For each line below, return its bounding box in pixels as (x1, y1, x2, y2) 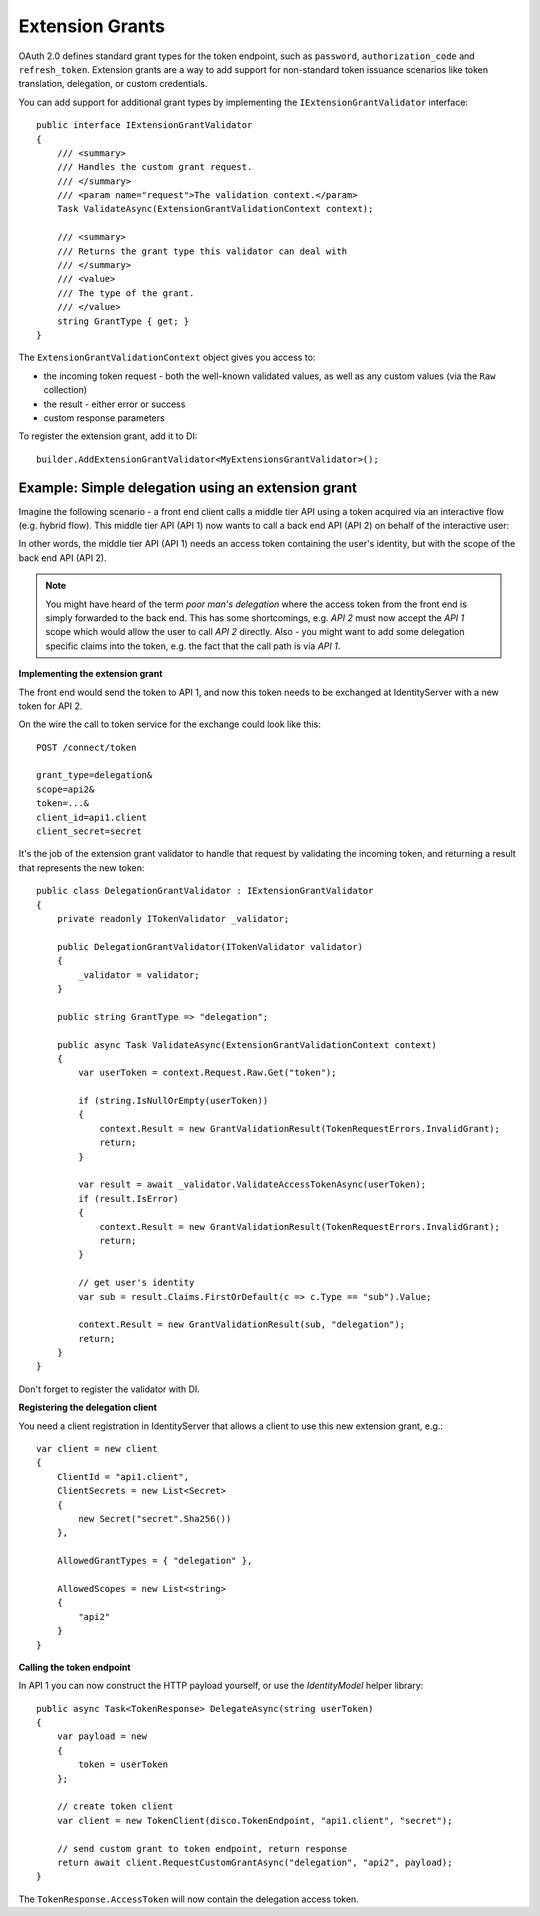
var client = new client (36, 1443, 158, 1455)
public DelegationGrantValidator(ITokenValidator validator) (56, 941, 364, 952)
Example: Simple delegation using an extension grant (18, 479, 357, 496)
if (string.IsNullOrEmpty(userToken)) (78, 1095, 269, 1107)
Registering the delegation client (18, 1401, 157, 1414)
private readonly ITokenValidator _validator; (56, 913, 290, 924)
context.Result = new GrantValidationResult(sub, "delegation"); (78, 1319, 406, 1330)
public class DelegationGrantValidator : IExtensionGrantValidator (36, 885, 374, 897)
